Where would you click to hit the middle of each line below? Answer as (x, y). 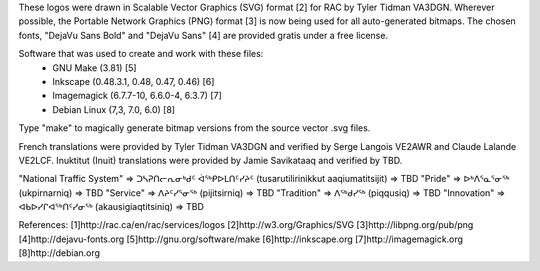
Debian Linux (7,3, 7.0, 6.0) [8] (113, 109)
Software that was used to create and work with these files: (141, 54)
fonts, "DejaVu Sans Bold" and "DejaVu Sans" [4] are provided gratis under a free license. (203, 35)
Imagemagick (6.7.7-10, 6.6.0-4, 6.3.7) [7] (137, 96)
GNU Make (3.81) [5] (94, 67)
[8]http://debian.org (59, 253)
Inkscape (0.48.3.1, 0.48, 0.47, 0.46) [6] (133, 81)
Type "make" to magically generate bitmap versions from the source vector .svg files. (194, 128)
